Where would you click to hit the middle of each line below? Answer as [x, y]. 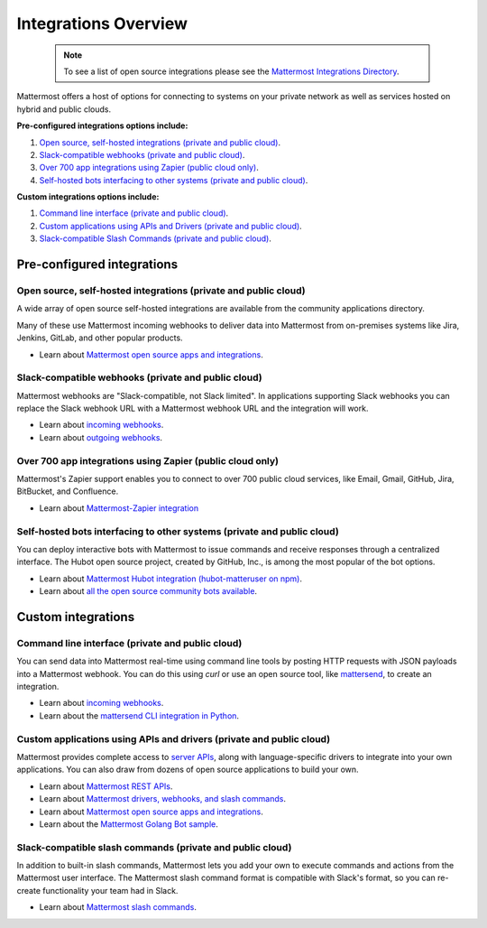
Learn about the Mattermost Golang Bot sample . [129, 824]
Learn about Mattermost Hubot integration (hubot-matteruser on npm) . [170, 579]
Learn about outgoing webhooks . [101, 437]
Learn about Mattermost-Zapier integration [119, 508]
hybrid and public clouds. [64, 109]
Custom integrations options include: [88, 197]
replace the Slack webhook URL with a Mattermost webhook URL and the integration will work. [193, 408]
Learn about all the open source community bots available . [148, 591]
